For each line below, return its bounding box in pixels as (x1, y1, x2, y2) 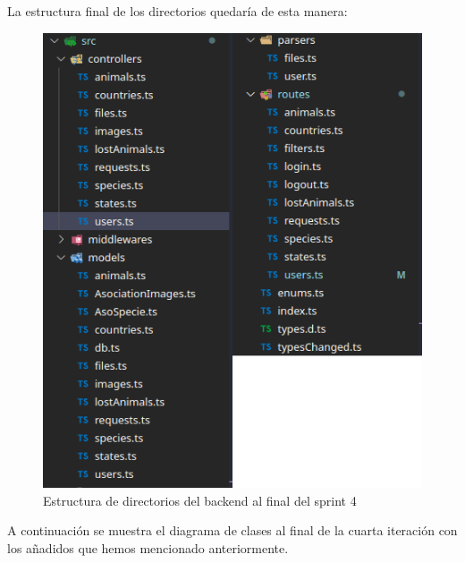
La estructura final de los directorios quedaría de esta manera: (7, 2, 348, 20)
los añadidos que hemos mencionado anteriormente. (7, 538, 289, 557)
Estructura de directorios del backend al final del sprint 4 (43, 490, 357, 509)
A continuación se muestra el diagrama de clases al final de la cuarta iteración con (7, 521, 458, 540)
